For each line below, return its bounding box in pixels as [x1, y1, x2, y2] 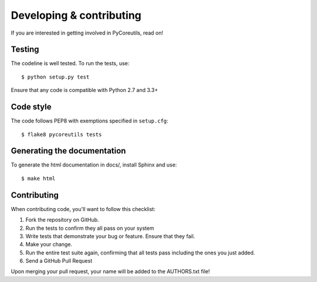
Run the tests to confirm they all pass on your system [25, 225, 154, 232]
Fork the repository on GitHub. [25, 216, 99, 223]
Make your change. [25, 241, 73, 248]
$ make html [21, 175, 56, 182]
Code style [11, 102, 52, 112]
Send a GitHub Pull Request [25, 257, 93, 264]
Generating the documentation [11, 146, 126, 156]
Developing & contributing [11, 9, 142, 22]
